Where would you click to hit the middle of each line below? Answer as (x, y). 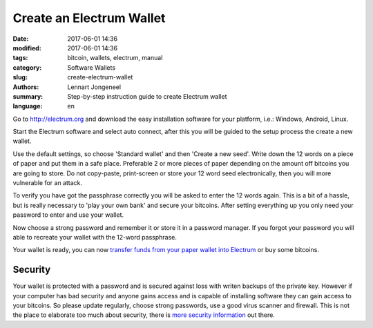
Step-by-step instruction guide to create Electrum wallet (147, 96)
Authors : (26, 87)
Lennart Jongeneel (94, 87)
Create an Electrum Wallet (89, 18)
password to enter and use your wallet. (68, 215)
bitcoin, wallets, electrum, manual (115, 58)
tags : (20, 58)
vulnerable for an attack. (48, 183)
